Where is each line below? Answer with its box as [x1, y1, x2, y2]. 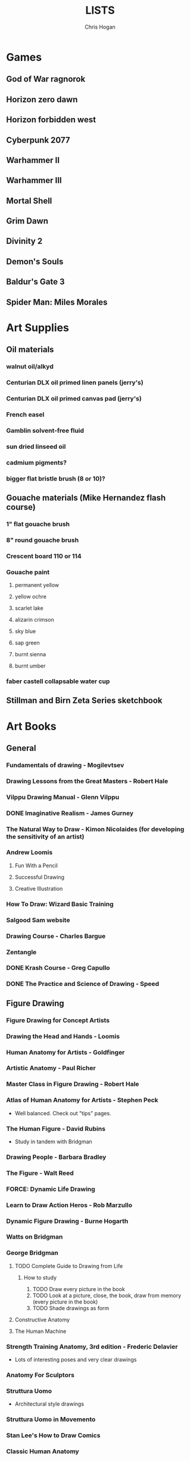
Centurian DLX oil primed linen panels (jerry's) [6, 379, 144, 387]
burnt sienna [14, 651, 46, 658]
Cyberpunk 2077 [6, 135, 70, 145]
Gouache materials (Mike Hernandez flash [6, 492, 166, 502]
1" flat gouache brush [6, 520, 70, 528]
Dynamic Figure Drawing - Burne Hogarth [6, 1217, 129, 1225]
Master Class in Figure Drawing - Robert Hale [6, 1080, 139, 1088]
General [6, 743, 37, 753]
